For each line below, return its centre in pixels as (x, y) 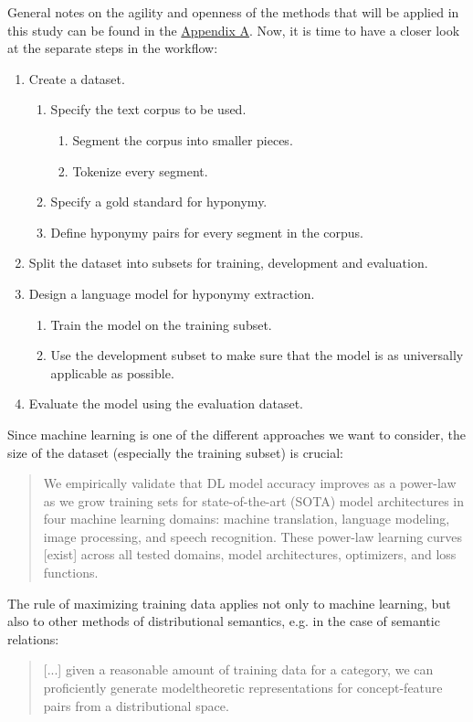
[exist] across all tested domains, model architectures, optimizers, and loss (250, 554)
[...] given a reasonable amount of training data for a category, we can (238, 669)
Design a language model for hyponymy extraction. (172, 293)
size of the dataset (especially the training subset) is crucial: (176, 452)
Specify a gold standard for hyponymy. (159, 202)
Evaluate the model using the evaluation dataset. (166, 403)
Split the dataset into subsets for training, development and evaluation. (228, 263)
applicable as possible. (112, 372)
